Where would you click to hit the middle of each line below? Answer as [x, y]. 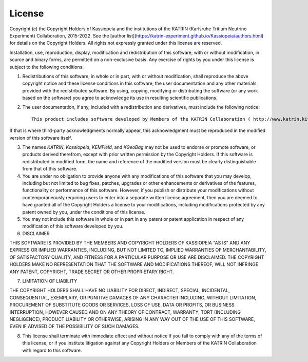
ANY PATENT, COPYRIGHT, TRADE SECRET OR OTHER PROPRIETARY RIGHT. [92, 272]
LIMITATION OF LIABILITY [50, 281]
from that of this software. [50, 169]
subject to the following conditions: [47, 67]
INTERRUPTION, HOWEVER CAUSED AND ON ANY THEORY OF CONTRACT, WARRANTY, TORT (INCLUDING [125, 312]
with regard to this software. [52, 350]
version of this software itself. [41, 138]
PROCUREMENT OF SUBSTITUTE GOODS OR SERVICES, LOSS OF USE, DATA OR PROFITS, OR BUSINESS [122, 305]
